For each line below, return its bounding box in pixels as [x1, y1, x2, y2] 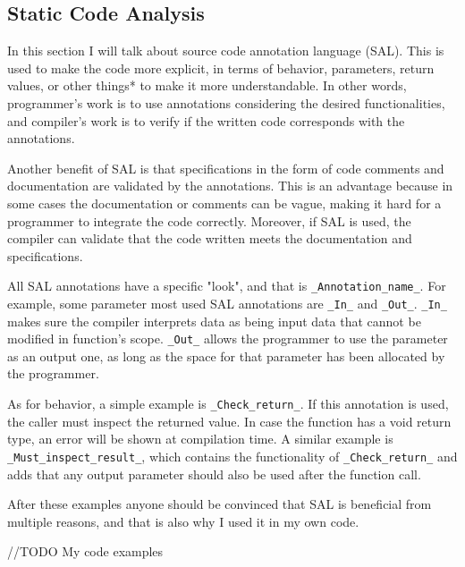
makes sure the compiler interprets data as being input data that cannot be [7, 311, 421, 330]
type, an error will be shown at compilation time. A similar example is [7, 429, 393, 448]
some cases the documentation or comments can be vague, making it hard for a [7, 193, 442, 212]
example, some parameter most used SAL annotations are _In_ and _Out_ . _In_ [7, 293, 447, 312]
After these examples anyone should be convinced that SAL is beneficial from [7, 495, 432, 513]
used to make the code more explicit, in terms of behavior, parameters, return [7, 58, 435, 77]
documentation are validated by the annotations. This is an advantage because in [7, 176, 453, 195]
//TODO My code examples [7, 542, 164, 561]
